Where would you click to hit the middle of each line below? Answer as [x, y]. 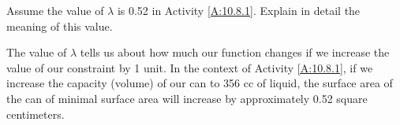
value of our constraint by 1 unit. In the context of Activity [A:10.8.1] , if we [190, 67]
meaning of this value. [60, 26]
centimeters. [36, 114]
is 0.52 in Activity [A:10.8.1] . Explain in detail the [239, 10]
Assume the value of [55, 10]
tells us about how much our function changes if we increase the [235, 52]
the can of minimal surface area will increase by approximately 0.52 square [187, 98]
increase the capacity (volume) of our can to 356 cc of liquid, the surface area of [200, 83]
